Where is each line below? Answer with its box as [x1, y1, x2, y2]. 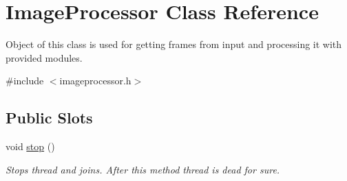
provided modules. [6, 50, 83, 64]
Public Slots [6, 107, 93, 128]
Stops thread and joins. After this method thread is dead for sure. [6, 162, 280, 176]
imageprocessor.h [59, 73, 132, 88]
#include [6, 73, 44, 88]
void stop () [6, 139, 55, 154]
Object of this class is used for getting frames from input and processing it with [6, 37, 342, 51]
